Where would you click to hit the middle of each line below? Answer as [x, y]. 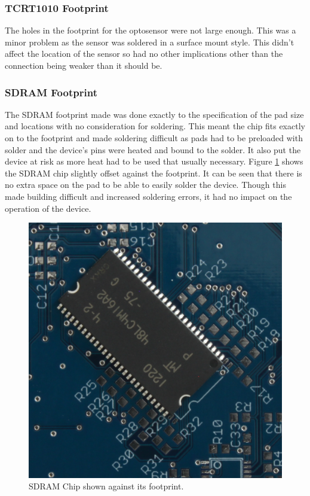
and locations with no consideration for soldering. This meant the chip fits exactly [155, 126]
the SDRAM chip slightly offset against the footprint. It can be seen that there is [154, 173]
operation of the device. [48, 208]
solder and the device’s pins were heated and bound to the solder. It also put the [153, 149]
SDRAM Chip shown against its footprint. [106, 486]
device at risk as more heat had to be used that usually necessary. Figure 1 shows [154, 161]
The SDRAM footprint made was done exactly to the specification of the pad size [154, 114]
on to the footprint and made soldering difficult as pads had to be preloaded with [154, 138]
